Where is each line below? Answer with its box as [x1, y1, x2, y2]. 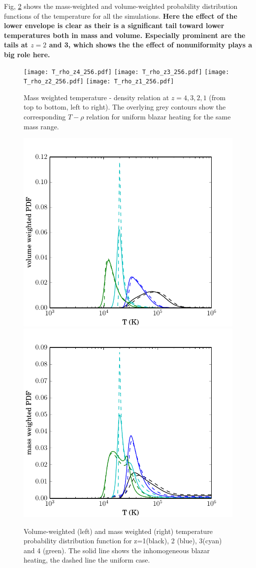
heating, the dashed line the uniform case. [24, 555, 150, 565]
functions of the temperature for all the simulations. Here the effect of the [4, 10, 237, 21]
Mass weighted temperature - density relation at [24, 92, 169, 102]
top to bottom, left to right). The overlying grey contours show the [24, 102, 226, 112]
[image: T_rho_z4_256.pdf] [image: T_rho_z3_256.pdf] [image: [24, 68, 229, 76]
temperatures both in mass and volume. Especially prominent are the [4, 30, 246, 40]
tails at [4, 39, 28, 50]
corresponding [24, 112, 66, 122]
